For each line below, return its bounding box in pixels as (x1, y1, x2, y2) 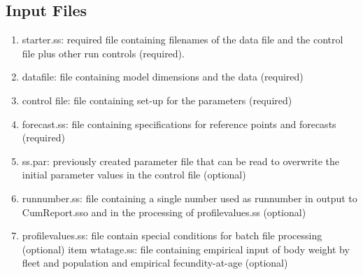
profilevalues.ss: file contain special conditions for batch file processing (22, 228, 322, 243)
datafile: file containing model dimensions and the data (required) (22, 69, 304, 84)
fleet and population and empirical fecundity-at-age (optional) (22, 255, 288, 270)
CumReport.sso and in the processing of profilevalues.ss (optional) (22, 204, 306, 219)
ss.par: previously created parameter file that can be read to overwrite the (22, 153, 339, 168)
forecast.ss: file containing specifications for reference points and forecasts (22, 116, 336, 131)
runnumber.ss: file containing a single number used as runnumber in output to (22, 190, 357, 205)
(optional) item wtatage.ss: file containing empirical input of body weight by (22, 241, 350, 256)
